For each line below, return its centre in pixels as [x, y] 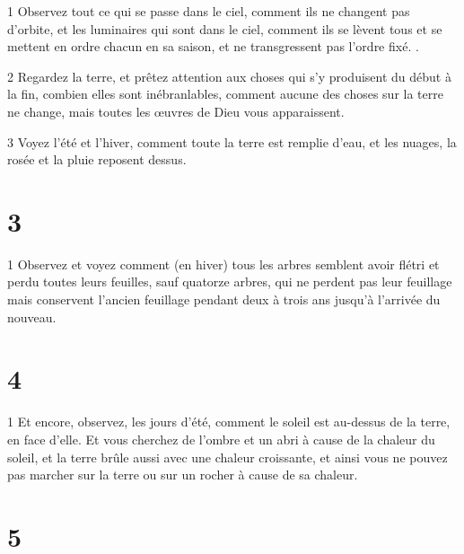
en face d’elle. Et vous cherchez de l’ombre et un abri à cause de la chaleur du [221, 439]
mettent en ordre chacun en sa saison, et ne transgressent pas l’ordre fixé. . [213, 46]
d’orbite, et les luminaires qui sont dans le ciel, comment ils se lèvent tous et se [225, 28]
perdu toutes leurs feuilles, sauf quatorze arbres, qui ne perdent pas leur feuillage [230, 281]
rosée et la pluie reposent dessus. [97, 159]
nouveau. [32, 317]
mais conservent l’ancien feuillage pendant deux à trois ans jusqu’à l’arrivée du [224, 299]
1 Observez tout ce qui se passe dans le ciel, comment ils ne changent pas [209, 11]
